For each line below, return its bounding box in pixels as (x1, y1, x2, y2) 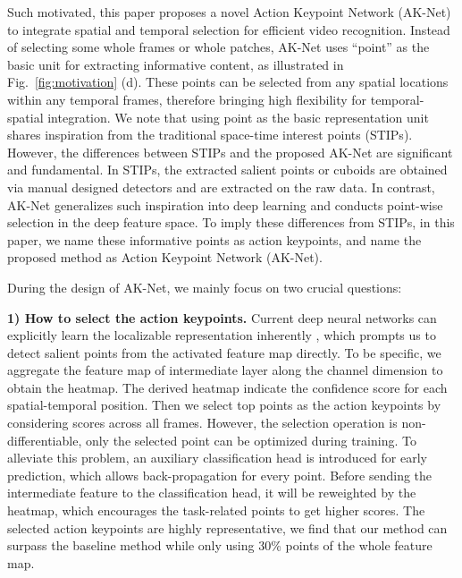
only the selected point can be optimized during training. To (85, 430, 416, 449)
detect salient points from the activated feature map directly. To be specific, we (7, 343, 441, 361)
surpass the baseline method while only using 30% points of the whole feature (7, 536, 433, 555)
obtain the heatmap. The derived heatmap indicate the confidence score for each (7, 378, 448, 396)
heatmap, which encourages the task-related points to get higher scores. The (7, 501, 425, 520)
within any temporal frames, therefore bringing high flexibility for (7, 89, 367, 108)
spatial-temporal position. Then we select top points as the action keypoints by (7, 395, 441, 414)
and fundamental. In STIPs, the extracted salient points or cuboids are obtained (7, 160, 448, 179)
